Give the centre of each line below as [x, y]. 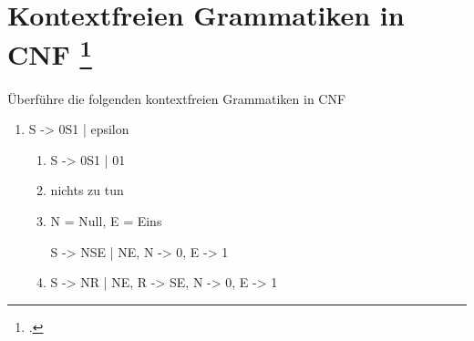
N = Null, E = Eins [106, 221]
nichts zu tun [87, 190]
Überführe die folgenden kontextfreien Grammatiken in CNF [177, 98]
